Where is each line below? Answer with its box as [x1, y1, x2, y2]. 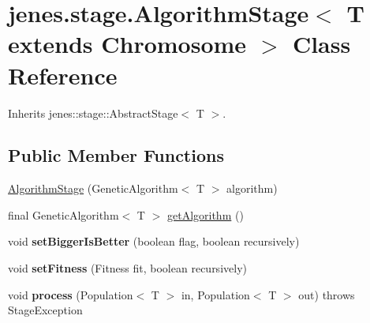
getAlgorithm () [166, 206, 244, 223]
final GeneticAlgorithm [8, 206, 119, 223]
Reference [8, 58, 118, 91]
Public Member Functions [8, 143, 224, 167]
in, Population [181, 286, 250, 302]
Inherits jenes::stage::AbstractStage [8, 104, 178, 121]
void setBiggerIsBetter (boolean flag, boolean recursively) [8, 233, 300, 250]
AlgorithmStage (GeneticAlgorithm [8, 180, 178, 197]
